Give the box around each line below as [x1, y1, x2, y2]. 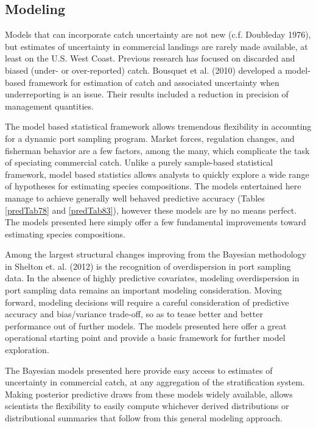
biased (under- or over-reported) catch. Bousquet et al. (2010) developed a [5, 63, 283, 76]
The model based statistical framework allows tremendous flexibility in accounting [5, 120, 312, 133]
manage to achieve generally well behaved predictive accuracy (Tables [5, 191, 265, 204]
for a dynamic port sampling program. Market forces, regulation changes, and [5, 132, 295, 144]
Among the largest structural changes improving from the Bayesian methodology [5, 248, 306, 261]
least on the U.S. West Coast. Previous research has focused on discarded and [5, 52, 295, 65]
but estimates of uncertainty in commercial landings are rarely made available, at [5, 40, 308, 52]
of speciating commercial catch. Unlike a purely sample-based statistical [5, 156, 273, 169]
